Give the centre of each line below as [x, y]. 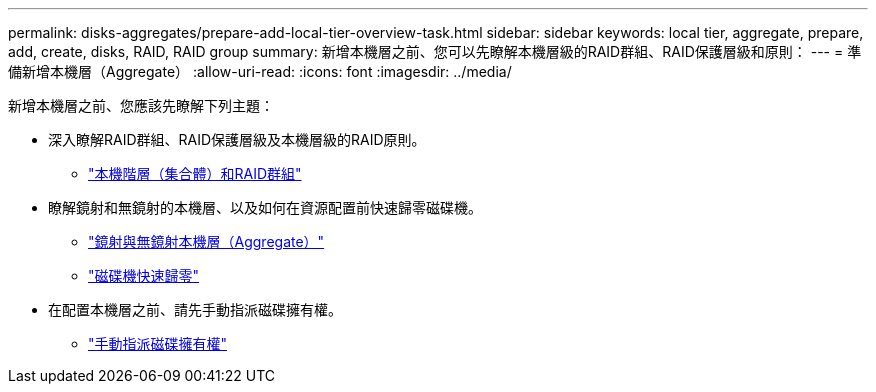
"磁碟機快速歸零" [144, 275]
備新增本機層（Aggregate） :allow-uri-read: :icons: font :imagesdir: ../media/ [260, 71]
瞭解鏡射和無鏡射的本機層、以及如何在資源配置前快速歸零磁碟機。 [265, 207]
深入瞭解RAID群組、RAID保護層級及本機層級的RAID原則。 [237, 139]
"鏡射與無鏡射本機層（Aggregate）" [206, 241]
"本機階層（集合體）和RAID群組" [195, 173]
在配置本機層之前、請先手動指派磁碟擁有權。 [195, 309]
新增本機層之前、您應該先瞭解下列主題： [141, 105]
